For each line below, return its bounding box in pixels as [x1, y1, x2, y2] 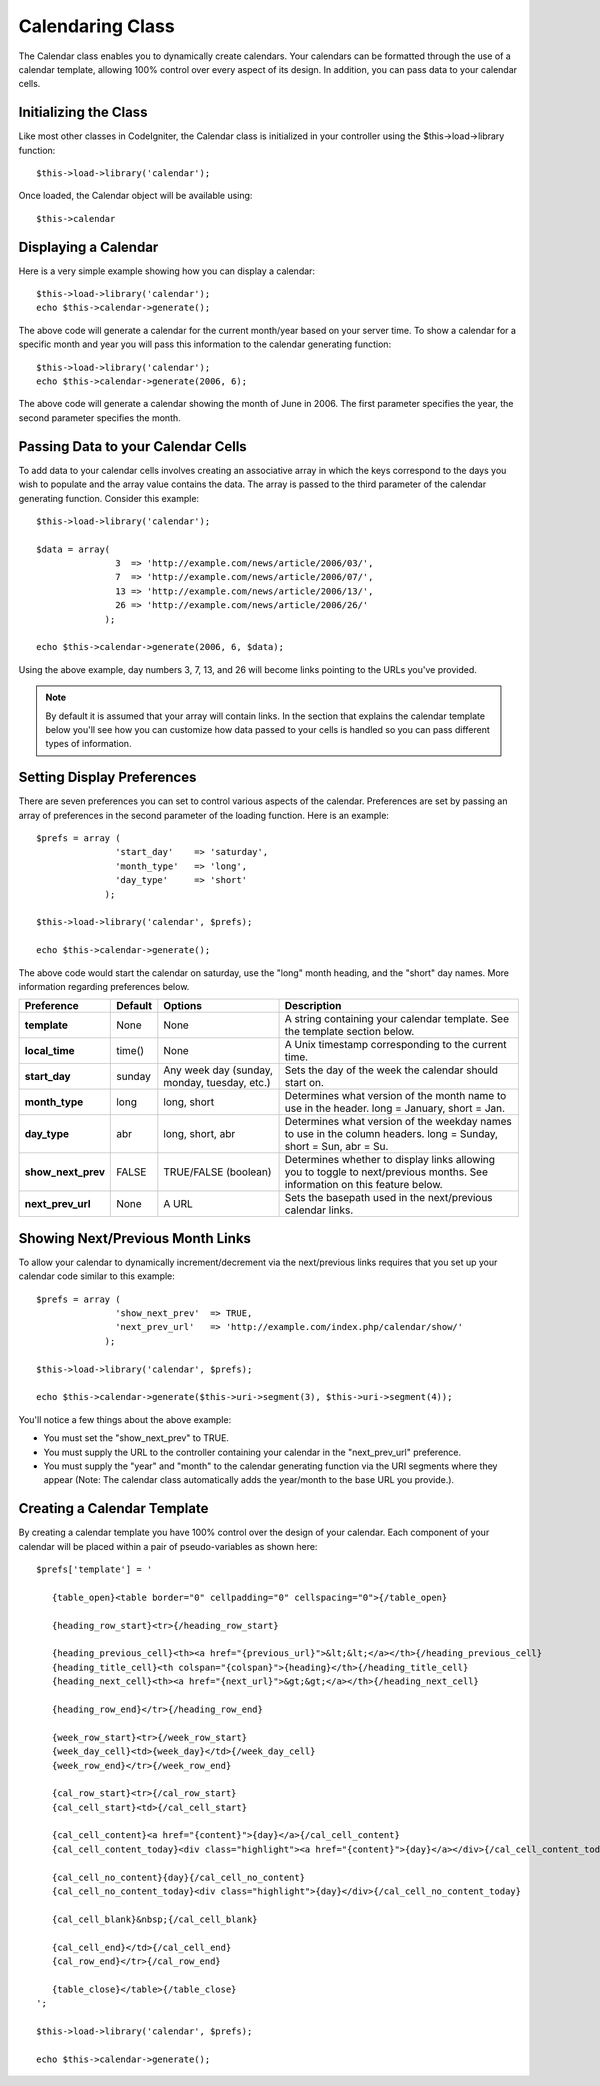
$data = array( [36, 543, 111, 555]
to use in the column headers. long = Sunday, [284, 1127, 499, 1141]
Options [163, 999, 202, 1013]
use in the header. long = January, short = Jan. [284, 1101, 505, 1115]
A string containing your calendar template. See [284, 1012, 510, 1026]
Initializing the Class [18, 104, 148, 121]
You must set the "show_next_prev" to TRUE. [43, 1432, 230, 1444]
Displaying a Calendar [18, 238, 159, 255]
